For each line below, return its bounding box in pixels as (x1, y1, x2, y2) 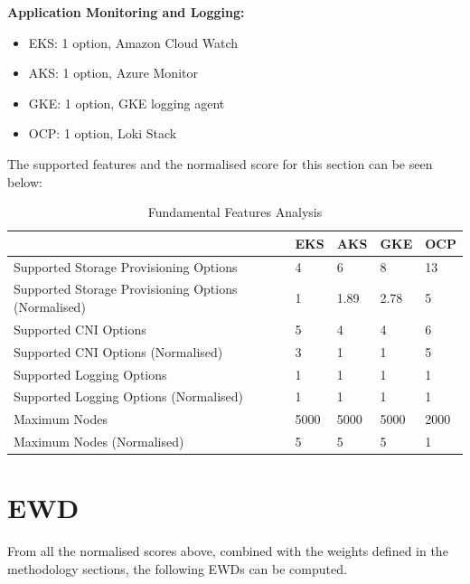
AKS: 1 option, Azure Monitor (28, 63, 198, 82)
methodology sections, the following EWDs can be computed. (7, 559, 347, 578)
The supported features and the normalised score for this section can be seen (7, 154, 433, 173)
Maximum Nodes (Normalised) (14, 432, 184, 451)
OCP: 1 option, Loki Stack (28, 124, 177, 143)
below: (7, 172, 42, 191)
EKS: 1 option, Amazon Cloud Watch (28, 33, 239, 52)
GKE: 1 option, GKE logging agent (28, 93, 225, 112)
